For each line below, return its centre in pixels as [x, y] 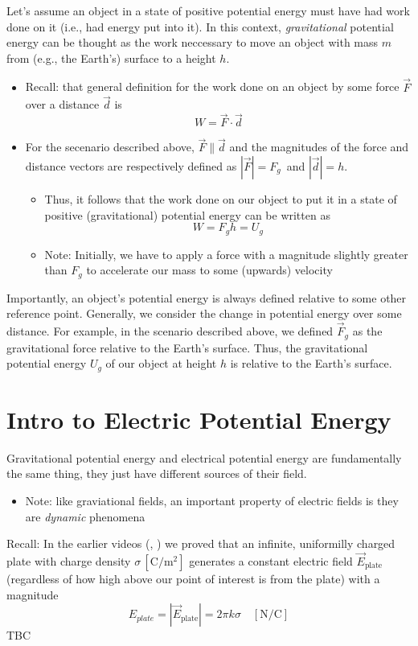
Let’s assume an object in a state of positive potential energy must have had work [208, 10]
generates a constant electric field [271, 560]
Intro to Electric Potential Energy [199, 419]
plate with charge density [69, 560]
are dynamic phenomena [85, 516]
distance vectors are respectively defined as [131, 166]
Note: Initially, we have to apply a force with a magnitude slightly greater [226, 254]
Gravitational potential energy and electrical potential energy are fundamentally [204, 457]
